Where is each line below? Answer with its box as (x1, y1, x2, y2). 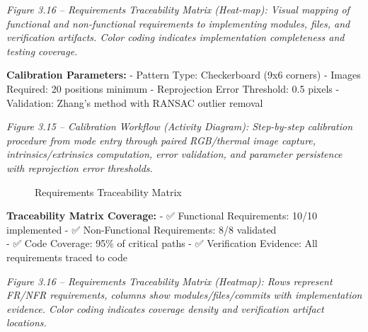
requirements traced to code (6, 249, 127, 264)
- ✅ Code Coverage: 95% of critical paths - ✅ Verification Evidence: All (6, 236, 318, 251)
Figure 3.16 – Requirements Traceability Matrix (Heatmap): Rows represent (6, 273, 333, 288)
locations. (6, 315, 47, 330)
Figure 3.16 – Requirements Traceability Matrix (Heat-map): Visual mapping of (6, 2, 350, 16)
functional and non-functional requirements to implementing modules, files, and (6, 16, 350, 30)
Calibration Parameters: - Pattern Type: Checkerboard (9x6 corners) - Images (6, 67, 361, 82)
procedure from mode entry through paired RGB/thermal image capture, (6, 132, 316, 147)
